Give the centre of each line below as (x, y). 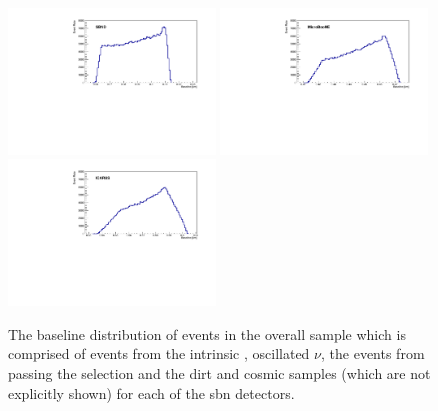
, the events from (373, 353)
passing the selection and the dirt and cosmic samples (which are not (219, 373)
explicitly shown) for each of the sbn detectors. (151, 392)
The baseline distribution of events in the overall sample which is (207, 333)
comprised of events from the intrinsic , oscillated (159, 353)
